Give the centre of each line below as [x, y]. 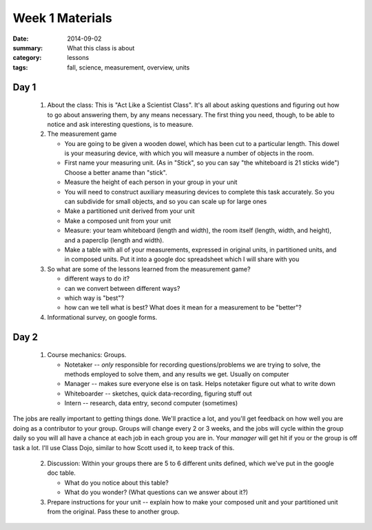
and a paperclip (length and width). [114, 240]
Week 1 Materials [63, 18]
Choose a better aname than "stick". [116, 172]
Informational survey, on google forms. [102, 317]
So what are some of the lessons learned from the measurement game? [149, 269]
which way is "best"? [94, 298]
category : [27, 58]
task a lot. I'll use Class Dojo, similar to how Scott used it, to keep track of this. [124, 447]
